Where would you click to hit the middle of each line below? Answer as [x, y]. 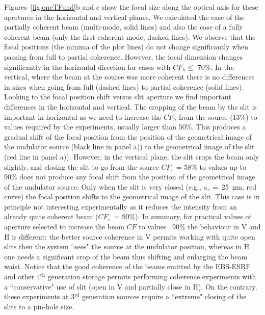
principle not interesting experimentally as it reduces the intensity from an [121, 206]
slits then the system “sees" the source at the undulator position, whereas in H [127, 246]
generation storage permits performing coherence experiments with [152, 277]
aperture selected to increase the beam [64, 227]
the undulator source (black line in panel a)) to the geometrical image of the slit [129, 147]
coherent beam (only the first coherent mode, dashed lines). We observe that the [130, 36]
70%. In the [216, 67]
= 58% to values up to [211, 166]
